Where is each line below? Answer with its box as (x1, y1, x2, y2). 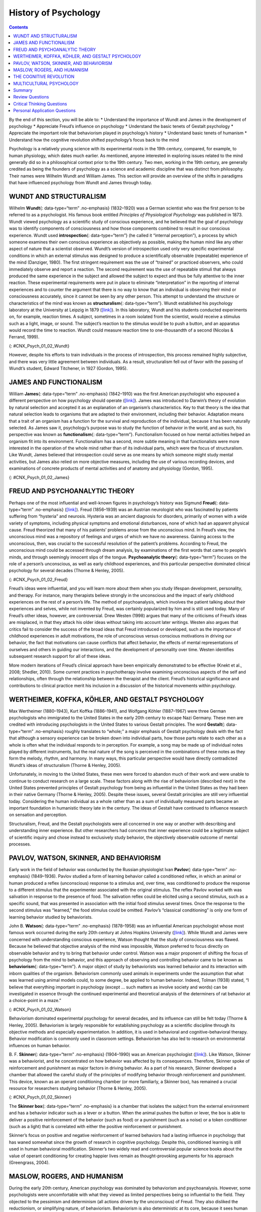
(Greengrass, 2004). (9, 1159, 50, 1165)
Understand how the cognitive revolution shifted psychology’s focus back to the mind (9, 137, 179, 143)
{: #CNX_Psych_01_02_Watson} (9, 1006, 72, 1012)
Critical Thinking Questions (13, 101, 67, 107)
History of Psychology (9, 7, 101, 18)
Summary (13, 87, 33, 93)
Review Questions (13, 94, 49, 100)
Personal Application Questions (13, 108, 76, 113)
